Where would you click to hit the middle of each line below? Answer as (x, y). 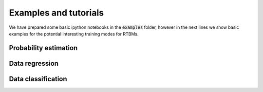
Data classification (38, 79)
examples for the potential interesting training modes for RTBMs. (74, 34)
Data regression (34, 63)
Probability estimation (43, 48)
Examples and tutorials (56, 13)
